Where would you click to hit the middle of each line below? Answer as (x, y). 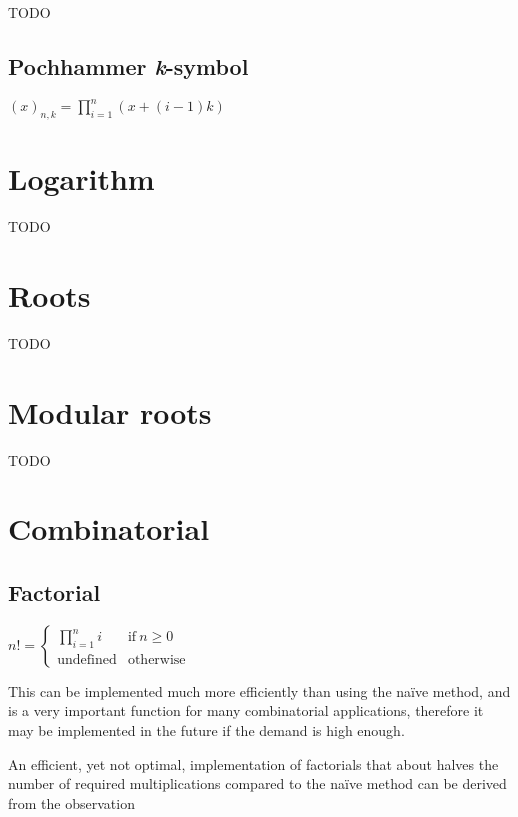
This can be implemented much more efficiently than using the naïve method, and (259, 690)
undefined (87, 660)
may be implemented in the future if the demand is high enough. (206, 730)
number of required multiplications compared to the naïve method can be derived (257, 783)
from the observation (71, 802)
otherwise (156, 660)
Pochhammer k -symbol (128, 65)
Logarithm (81, 178)
